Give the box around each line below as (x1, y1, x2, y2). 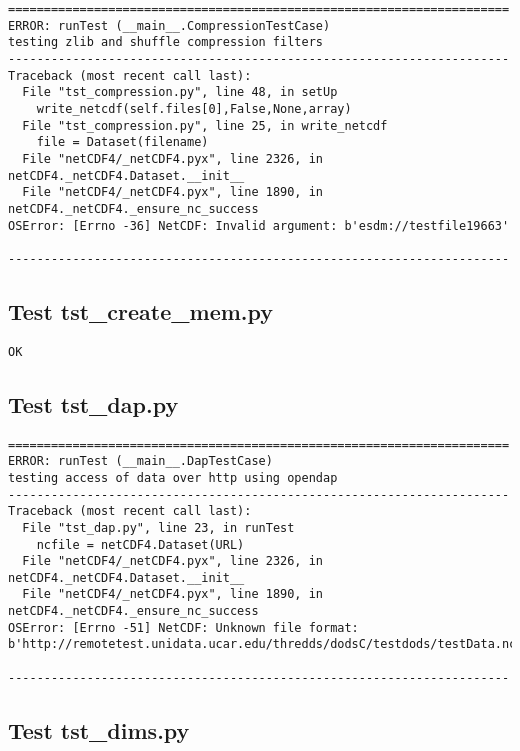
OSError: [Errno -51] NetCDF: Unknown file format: (8, 620, 359, 635)
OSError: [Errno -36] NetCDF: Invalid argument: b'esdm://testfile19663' (8, 218, 510, 233)
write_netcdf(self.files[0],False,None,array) (36, 101, 352, 116)
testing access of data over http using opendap (8, 470, 338, 485)
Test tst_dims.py (8, 714, 190, 745)
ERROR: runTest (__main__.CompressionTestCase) (8, 18, 331, 33)
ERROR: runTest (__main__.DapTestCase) (8, 454, 273, 469)
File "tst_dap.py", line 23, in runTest (22, 520, 295, 535)
